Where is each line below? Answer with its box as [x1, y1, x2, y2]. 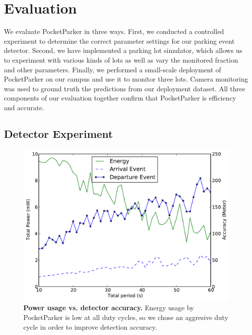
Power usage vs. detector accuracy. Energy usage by [23, 302, 194, 313]
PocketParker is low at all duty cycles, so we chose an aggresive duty [23, 312, 228, 322]
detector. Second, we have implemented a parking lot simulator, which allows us [4, 45, 242, 55]
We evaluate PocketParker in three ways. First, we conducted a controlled [4, 26, 224, 36]
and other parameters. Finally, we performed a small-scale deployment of [4, 64, 221, 74]
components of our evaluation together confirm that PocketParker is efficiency [4, 93, 236, 103]
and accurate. [4, 102, 44, 112]
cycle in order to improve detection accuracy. [23, 321, 157, 332]
